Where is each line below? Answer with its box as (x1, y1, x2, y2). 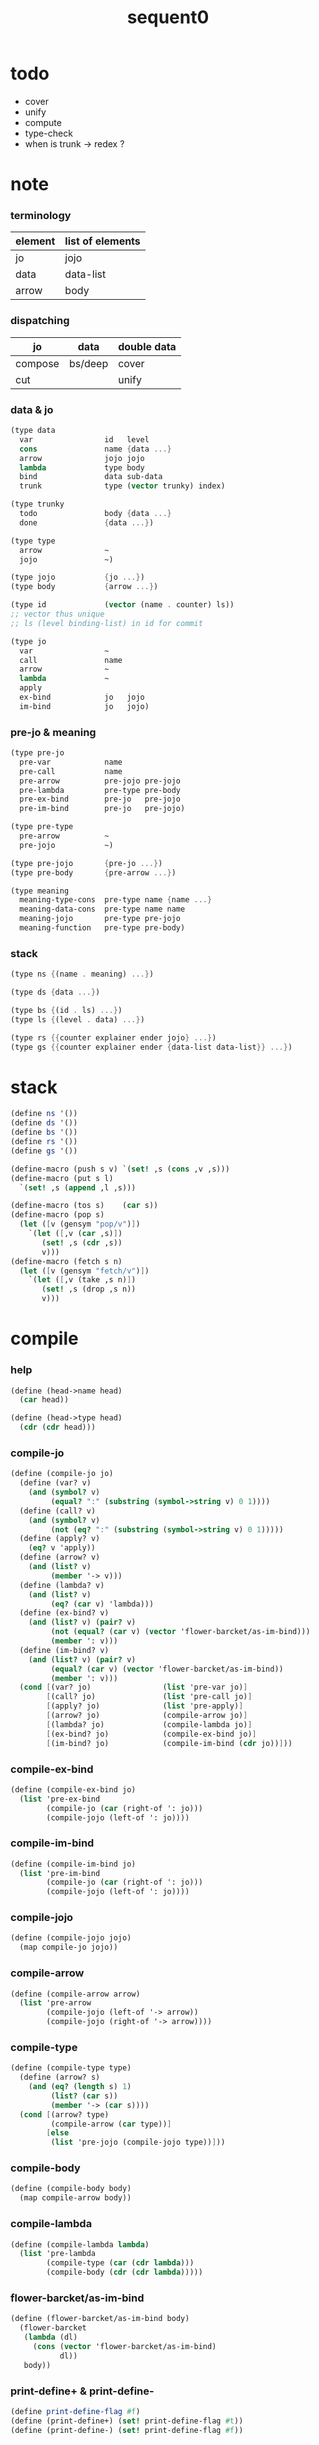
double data (118, 339, 177, 353)
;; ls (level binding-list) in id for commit (10, 618, 203, 628)
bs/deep (68, 356, 109, 370)
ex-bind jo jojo (19, 692, 145, 703)
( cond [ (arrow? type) (19, 2109, 110, 2120)
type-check (24, 127, 73, 139)
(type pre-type (10, 822, 74, 832)
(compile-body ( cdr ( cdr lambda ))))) (46, 2267, 203, 2278)
